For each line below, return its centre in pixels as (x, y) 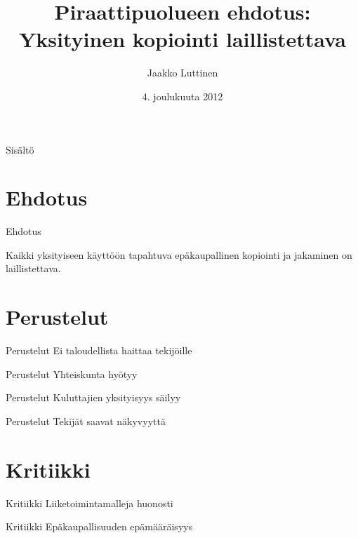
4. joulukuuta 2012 (183, 96)
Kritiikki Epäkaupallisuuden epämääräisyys (99, 526)
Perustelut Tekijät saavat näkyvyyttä (86, 421)
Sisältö (20, 149)
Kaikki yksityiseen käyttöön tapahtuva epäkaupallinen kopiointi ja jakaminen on (179, 254)
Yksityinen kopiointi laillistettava (183, 39)
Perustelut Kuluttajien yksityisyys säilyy (93, 397)
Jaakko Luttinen (183, 73)
